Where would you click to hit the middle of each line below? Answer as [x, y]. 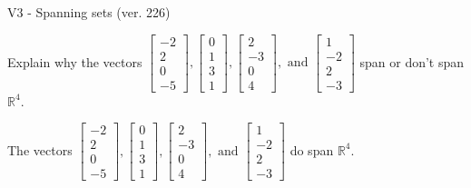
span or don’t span [412, 61]
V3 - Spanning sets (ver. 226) [89, 12]
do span [312, 149]
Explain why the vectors [75, 61]
